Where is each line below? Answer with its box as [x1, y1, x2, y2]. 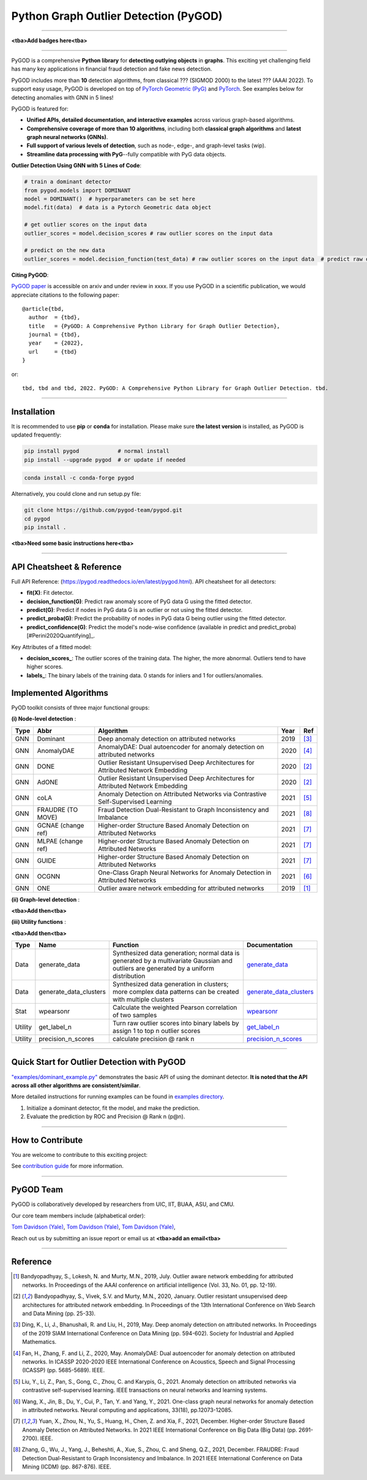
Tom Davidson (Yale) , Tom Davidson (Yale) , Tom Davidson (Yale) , [11, 1223, 176, 1230]
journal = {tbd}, [28, 331, 81, 338]
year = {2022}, [28, 340, 84, 346]
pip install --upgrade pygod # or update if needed [24, 456, 186, 463]
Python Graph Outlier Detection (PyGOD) [11, 9, 223, 23]
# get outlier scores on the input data [24, 221, 147, 228]
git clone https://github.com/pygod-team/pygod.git [24, 506, 183, 514]
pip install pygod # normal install [24, 448, 169, 455]
